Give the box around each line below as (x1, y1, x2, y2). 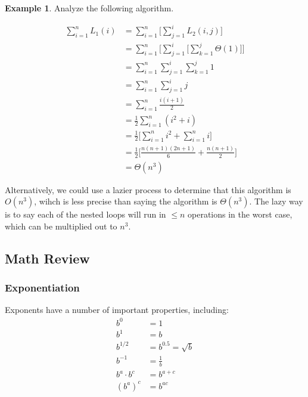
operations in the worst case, (188, 208, 293, 221)
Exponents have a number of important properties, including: (5, 303, 229, 316)
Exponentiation (5, 280, 80, 295)
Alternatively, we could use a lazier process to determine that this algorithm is (5, 183, 291, 196)
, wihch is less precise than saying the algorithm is (34, 195, 217, 207)
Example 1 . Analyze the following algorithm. (5, 2, 174, 14)
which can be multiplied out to (5, 219, 117, 232)
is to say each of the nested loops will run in (5, 208, 166, 221)
